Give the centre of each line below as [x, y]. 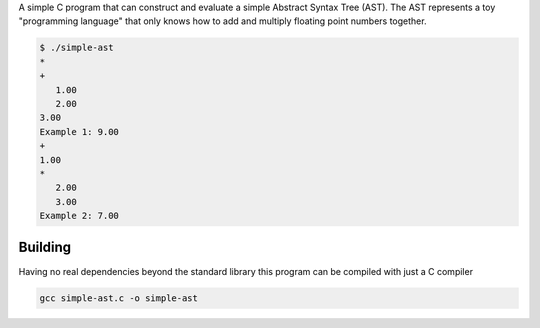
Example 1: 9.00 [79, 131]
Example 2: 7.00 [79, 216]
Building [45, 247]
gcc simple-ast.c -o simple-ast [119, 298]
